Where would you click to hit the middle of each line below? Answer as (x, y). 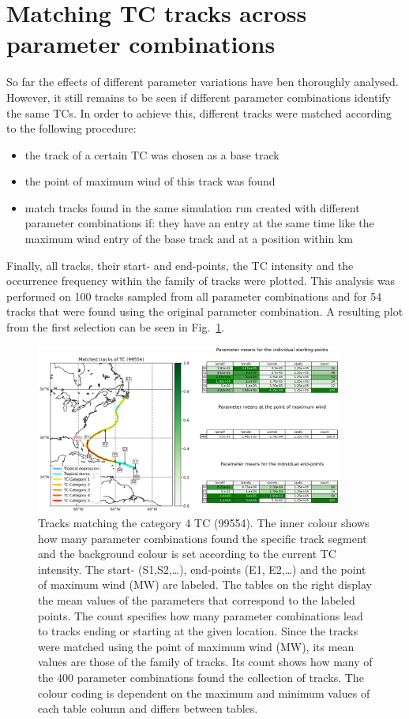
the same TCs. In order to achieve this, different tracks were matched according (199, 112)
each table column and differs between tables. (148, 708)
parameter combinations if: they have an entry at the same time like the (199, 223)
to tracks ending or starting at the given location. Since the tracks (198, 631)
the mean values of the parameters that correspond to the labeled (197, 599)
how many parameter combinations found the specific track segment (203, 538)
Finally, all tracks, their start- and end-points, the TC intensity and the (180, 265)
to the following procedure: (71, 128)
